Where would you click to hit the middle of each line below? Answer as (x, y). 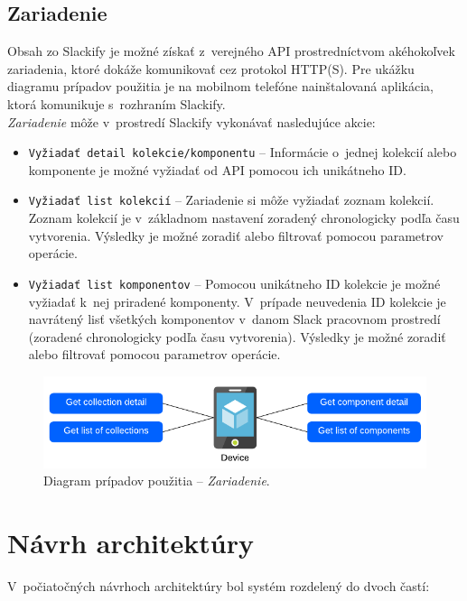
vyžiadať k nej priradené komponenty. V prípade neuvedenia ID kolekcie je (237, 301)
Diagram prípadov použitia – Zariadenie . (157, 481)
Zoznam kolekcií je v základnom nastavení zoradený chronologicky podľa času (244, 218)
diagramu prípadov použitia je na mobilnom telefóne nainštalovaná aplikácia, (220, 86)
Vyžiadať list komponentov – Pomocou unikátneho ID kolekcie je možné (234, 283)
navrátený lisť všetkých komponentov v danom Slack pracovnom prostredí (234, 319)
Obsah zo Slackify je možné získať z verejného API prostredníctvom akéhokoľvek (231, 51)
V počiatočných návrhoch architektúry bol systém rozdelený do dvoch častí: (219, 585)
